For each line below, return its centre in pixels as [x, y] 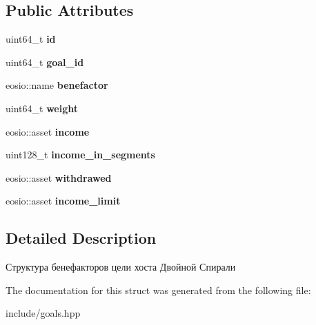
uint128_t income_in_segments [80, 155]
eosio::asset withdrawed [59, 177]
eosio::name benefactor [57, 85]
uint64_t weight [42, 108]
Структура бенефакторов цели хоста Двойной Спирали [121, 267]
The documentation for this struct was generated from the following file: [158, 290]
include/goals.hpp [43, 313]
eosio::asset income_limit [63, 201]
